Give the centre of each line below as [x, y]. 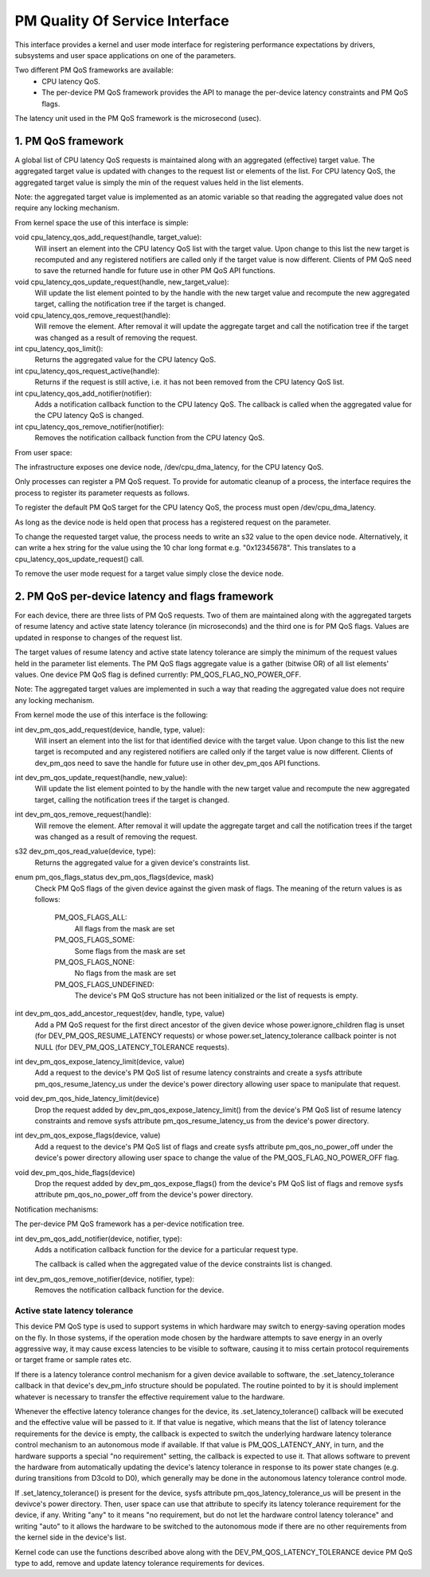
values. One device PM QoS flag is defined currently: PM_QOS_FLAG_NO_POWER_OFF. [158, 674]
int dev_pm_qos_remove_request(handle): [83, 814]
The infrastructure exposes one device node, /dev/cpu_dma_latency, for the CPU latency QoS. [169, 466]
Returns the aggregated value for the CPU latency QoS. [125, 360]
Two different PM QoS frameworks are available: [94, 70]
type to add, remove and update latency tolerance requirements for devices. [140, 1563]
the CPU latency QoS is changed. [89, 416]
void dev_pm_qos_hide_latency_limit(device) [87, 1099]
